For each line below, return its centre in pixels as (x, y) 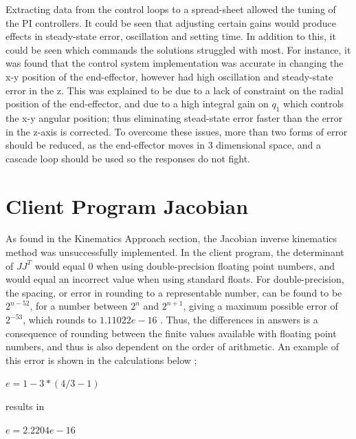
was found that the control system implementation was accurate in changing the (175, 63)
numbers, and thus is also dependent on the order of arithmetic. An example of (173, 346)
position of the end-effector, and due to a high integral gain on (137, 104)
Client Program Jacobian (127, 205)
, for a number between (79, 306)
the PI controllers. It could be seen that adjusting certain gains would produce (171, 22)
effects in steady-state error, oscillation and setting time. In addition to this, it (171, 36)
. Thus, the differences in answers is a (239, 320)
